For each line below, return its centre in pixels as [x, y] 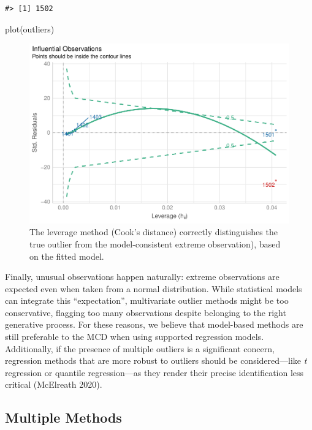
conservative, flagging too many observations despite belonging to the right [146, 312]
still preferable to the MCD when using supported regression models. [135, 337]
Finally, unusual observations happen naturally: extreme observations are [142, 277]
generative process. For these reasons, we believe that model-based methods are [154, 324]
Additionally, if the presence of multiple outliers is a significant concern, [140, 348]
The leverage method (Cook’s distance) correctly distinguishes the [154, 232]
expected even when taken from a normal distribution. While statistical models [154, 288]
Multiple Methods [63, 417]
